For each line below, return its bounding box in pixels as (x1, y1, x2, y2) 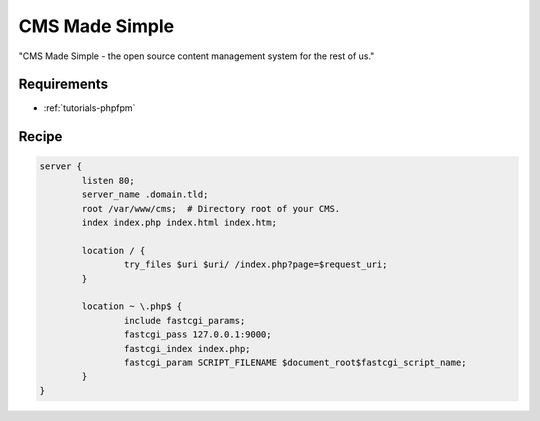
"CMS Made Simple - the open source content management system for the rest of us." (18, 50, 375, 62)
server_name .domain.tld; (81, 189, 209, 200)
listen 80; (81, 175, 135, 186)
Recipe (18, 128, 63, 145)
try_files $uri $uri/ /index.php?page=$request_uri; (123, 259, 388, 270)
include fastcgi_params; (123, 315, 246, 326)
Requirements (18, 76, 109, 93)
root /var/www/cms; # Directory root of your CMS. (81, 203, 341, 214)
